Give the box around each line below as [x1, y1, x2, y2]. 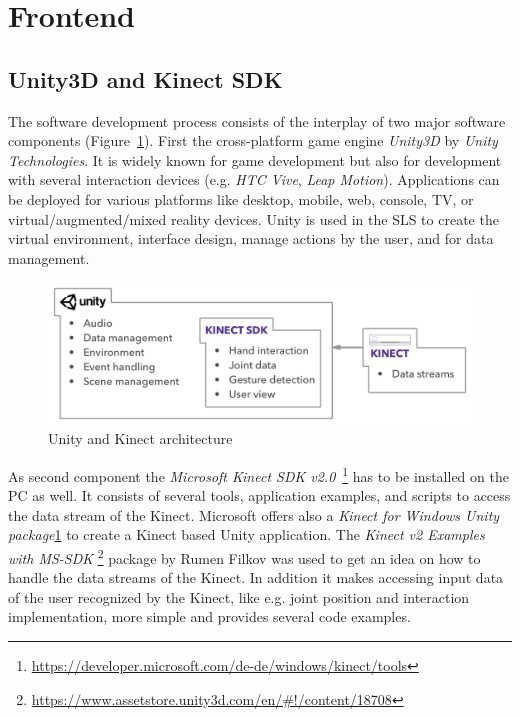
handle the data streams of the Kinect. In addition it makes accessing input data [8, 567, 504, 588]
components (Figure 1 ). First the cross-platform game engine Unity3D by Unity [8, 130, 498, 151]
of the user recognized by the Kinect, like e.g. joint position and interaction [8, 586, 470, 607]
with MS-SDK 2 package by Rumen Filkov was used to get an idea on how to [8, 544, 481, 568]
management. [8, 247, 90, 268]
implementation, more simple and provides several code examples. [8, 606, 411, 627]
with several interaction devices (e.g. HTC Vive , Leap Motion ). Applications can [8, 169, 500, 190]
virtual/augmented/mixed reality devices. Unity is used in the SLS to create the [8, 208, 499, 229]
